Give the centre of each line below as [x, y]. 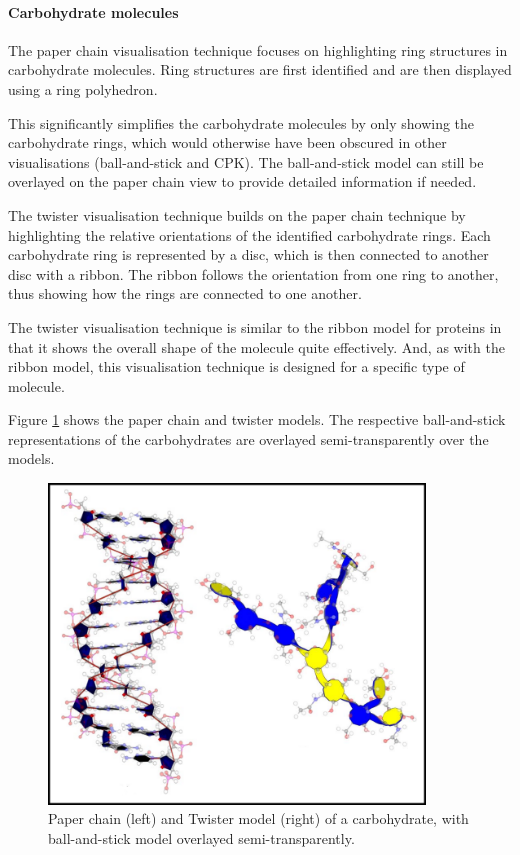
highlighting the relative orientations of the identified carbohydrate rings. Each [249, 234]
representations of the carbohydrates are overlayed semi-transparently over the [248, 438]
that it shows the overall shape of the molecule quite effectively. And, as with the [256, 346]
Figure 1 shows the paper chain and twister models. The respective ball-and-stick [257, 419]
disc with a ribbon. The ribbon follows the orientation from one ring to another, [253, 273]
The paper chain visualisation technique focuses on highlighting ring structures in [258, 49]
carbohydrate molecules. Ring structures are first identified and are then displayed [260, 69]
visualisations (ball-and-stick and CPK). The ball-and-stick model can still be [246, 161]
